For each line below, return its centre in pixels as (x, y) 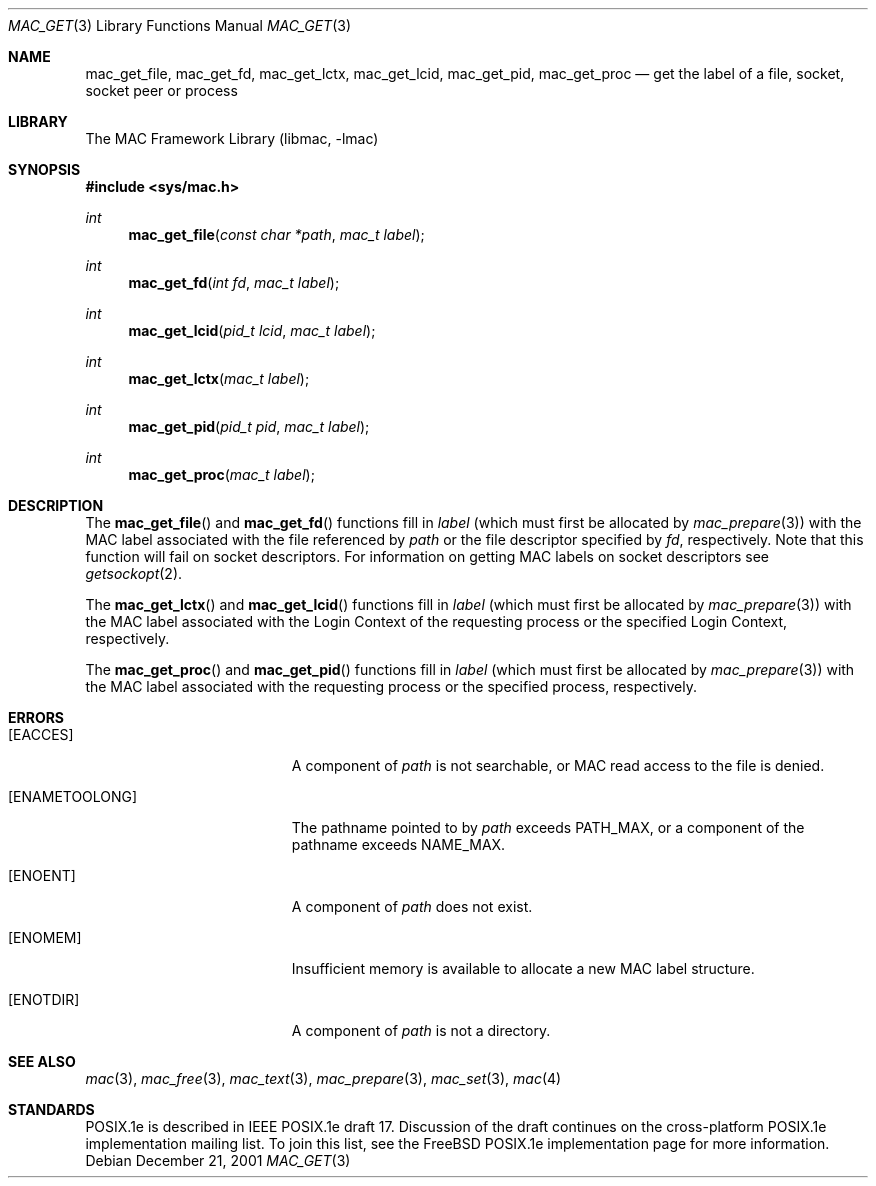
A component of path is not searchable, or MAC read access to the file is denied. (558, 765)
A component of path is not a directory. (421, 1030)
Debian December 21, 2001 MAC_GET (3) (218, 1160)
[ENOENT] (42, 875)
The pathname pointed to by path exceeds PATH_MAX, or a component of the (548, 827)
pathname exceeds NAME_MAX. (398, 844)
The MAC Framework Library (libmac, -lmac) (232, 138)
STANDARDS (51, 1109)
